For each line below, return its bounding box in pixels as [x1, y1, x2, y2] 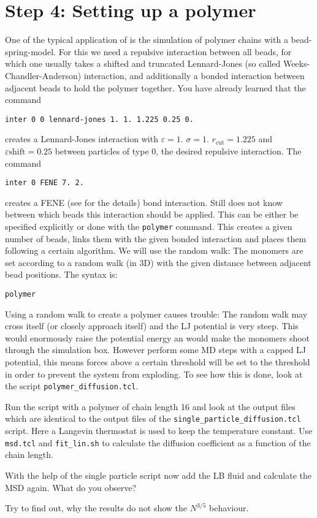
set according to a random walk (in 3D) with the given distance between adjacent [5, 256, 311, 269]
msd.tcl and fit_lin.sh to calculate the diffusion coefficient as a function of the [5, 436, 311, 449]
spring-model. [5, 45, 56, 58]
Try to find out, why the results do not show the [5, 501, 188, 514]
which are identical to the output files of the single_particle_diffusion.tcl [5, 412, 301, 425]
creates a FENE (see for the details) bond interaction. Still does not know [5, 196, 283, 208]
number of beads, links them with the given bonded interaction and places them [5, 232, 307, 245]
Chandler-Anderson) [5, 69, 82, 82]
